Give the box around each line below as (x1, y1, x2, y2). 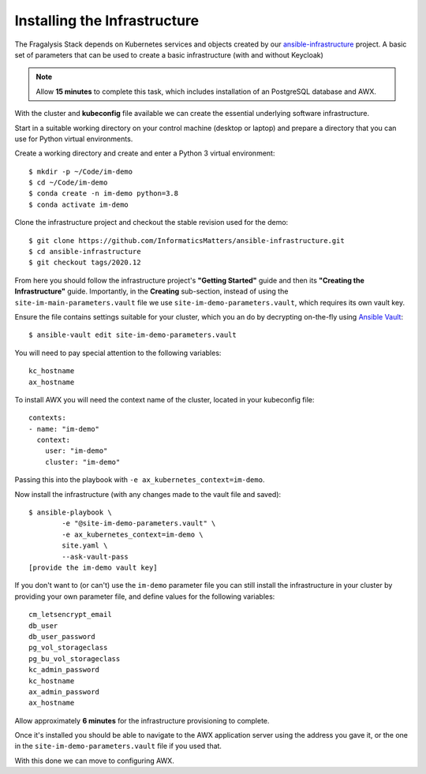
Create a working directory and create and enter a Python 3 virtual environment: (14, 148, 275, 158)
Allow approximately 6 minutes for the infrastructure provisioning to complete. (14, 716, 270, 725)
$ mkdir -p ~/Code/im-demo (28, 166, 133, 176)
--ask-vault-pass (62, 552, 129, 561)
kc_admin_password (28, 665, 100, 675)
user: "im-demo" (44, 447, 108, 455)
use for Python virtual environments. (14, 134, 133, 144)
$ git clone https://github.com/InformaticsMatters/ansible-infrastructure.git (28, 236, 345, 245)
